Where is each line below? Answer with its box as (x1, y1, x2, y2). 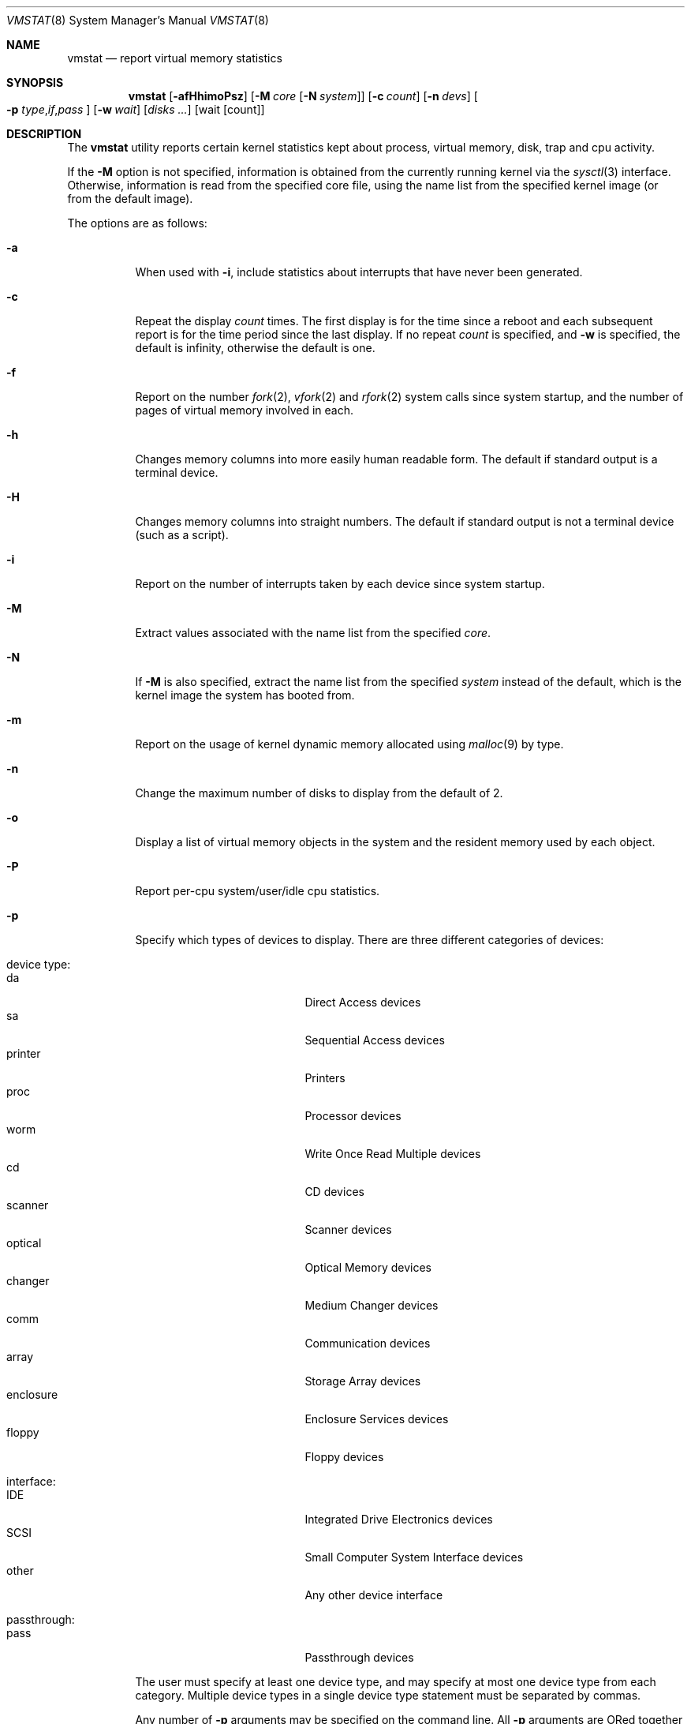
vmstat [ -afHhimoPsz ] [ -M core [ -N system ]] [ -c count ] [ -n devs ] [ (128, 89, 478, 103)
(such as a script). (135, 528, 229, 542)
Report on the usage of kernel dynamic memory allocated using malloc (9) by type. (135, 737, 564, 751)
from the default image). (67, 192, 193, 205)
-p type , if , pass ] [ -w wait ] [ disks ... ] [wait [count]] (6, 103, 265, 116)
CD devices (304, 1185, 364, 1198)
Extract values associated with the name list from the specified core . (135, 626, 491, 639)
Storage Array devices (304, 1374, 421, 1388)
